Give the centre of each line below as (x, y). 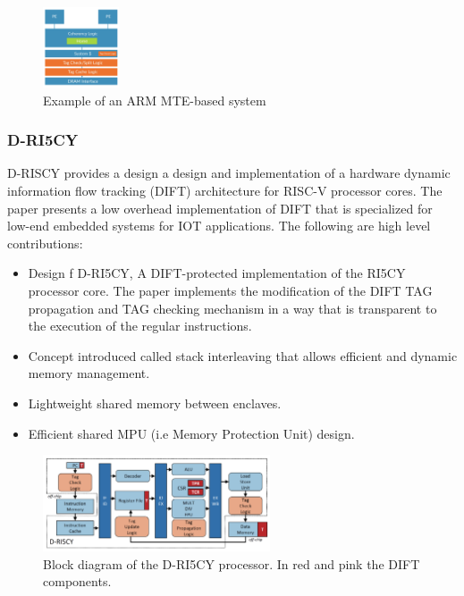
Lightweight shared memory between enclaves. (155, 403)
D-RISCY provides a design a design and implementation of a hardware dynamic (229, 173)
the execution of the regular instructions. (140, 326)
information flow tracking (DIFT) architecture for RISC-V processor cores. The (225, 191)
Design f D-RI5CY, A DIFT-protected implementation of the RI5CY (217, 273)
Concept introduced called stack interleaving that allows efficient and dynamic (243, 355)
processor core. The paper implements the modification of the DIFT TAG (230, 290)
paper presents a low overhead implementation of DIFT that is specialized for (220, 208)
